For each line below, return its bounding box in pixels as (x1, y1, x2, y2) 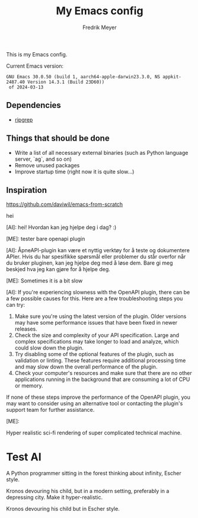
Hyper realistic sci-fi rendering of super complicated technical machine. (6, 429, 182, 437)
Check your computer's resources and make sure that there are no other (14, 370, 192, 377)
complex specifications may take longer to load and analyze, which (14, 338, 179, 345)
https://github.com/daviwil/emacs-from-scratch (6, 201, 123, 208)
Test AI (6, 450, 41, 463)
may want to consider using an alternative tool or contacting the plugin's (6, 400, 183, 407)
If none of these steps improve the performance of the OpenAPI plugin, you (6, 393, 191, 401)
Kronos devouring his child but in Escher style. (6, 506, 120, 513)
